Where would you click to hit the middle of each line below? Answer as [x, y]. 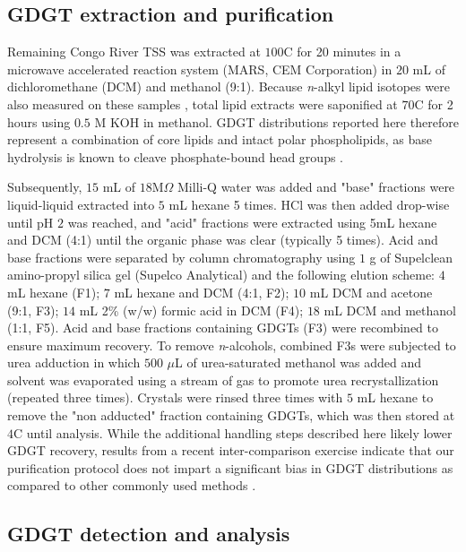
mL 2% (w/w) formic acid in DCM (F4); [191, 310]
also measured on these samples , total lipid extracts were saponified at [203, 103]
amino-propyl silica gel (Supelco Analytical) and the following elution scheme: [221, 275]
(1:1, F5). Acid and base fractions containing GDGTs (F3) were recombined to [223, 328]
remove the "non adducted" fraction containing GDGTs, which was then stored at [231, 415]
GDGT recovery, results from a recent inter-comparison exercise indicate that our [231, 450]
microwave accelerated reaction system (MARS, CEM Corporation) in [200, 69]
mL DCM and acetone [371, 292]
